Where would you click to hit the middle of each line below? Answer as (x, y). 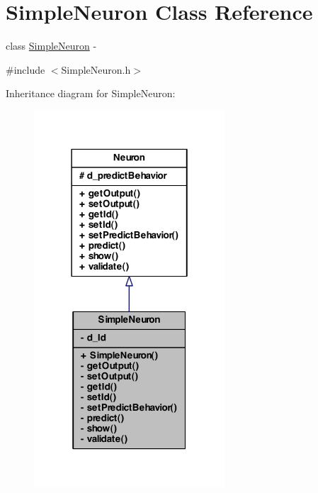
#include (25, 69)
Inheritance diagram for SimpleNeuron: (91, 93)
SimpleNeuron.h (96, 69)
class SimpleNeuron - (51, 46)
